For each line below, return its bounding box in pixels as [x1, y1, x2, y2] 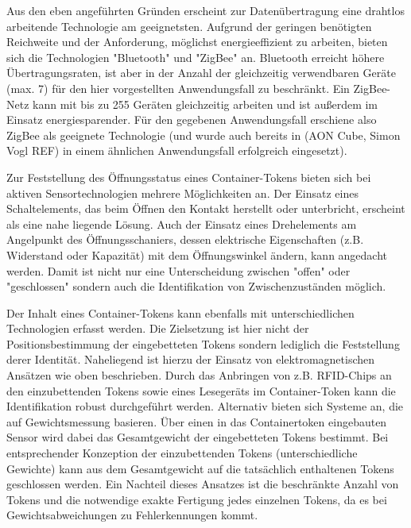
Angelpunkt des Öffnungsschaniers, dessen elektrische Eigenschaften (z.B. [6, 231, 364, 248]
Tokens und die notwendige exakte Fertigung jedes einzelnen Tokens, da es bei [6, 491, 387, 507]
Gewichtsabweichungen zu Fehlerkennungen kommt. [6, 507, 258, 523]
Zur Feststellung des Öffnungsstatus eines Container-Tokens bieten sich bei [6, 168, 371, 185]
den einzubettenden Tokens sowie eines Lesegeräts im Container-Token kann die [6, 382, 396, 399]
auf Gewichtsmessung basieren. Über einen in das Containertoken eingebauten [6, 413, 387, 430]
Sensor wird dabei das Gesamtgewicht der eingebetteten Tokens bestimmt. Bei [6, 429, 389, 445]
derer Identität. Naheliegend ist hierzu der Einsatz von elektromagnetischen [6, 351, 375, 368]
